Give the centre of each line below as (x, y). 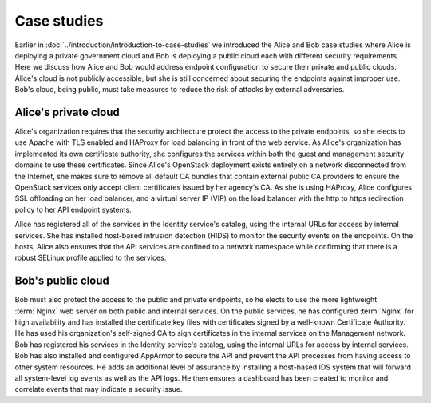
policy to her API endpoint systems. (73, 209)
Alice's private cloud (67, 112)
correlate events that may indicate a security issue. (99, 389)
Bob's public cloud (62, 281)
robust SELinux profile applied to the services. (91, 258)
